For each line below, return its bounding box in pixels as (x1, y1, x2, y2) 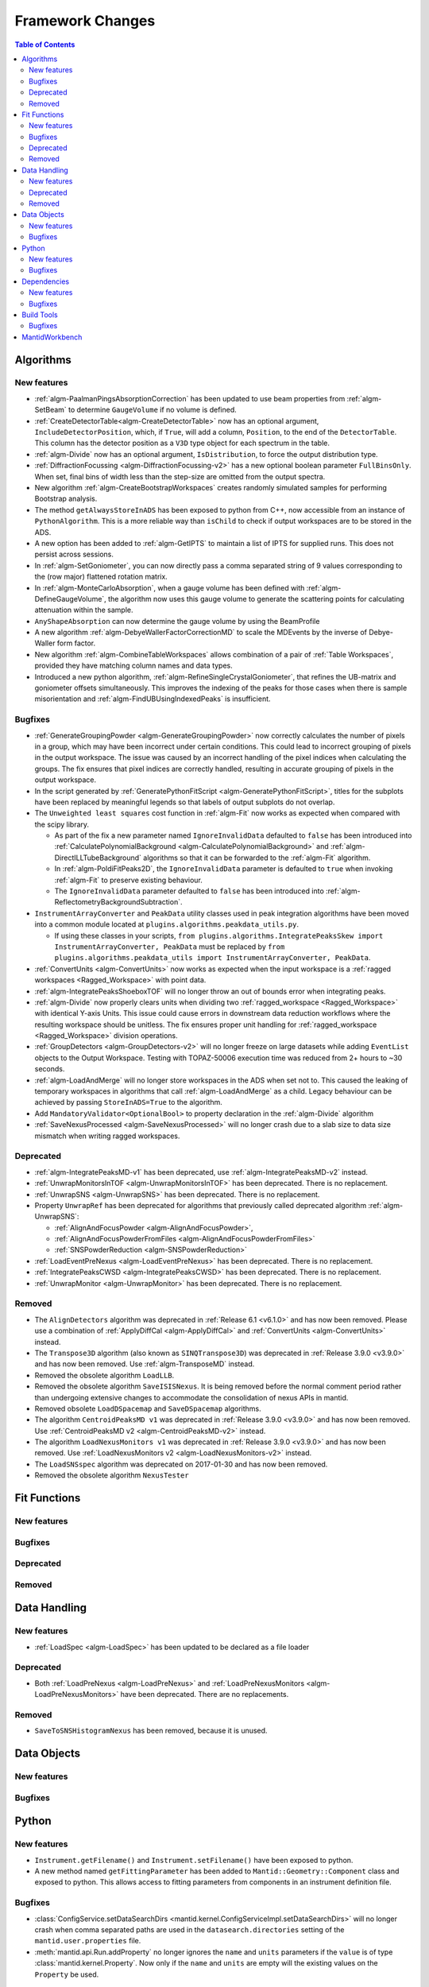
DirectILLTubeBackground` (54, 853, 142, 862)
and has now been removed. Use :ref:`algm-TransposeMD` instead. (34, 1359, 255, 1369)
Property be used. (34, 1970, 99, 1979)
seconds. (34, 1064, 65, 1074)
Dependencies (21, 277, 70, 286)
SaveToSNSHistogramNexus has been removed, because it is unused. (34, 1726, 268, 1736)
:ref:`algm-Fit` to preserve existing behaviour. (54, 875, 203, 885)
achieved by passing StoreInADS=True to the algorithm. (34, 1098, 222, 1107)
